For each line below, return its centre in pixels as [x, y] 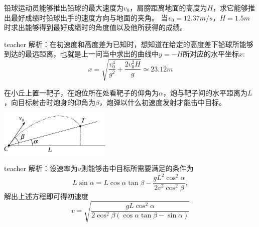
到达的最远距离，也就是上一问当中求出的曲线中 [81, 54]
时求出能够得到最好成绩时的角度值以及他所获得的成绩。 [95, 27]
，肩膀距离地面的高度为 [168, 7]
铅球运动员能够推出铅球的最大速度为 [64, 7]
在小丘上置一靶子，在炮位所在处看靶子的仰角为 [81, 92]
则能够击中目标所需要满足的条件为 [137, 168]
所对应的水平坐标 [211, 54]
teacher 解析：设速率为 [41, 168]
